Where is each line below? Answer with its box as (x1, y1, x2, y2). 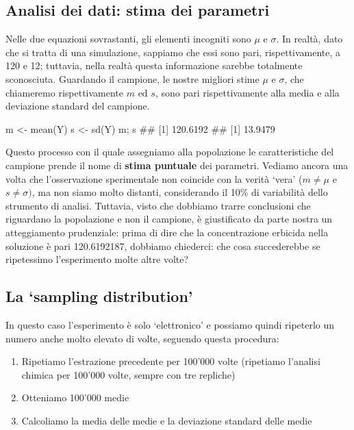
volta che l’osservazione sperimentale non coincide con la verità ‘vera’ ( (5, 171, 303, 186)
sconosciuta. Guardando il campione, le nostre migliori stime (5, 71, 260, 86)
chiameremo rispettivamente (5, 85, 124, 99)
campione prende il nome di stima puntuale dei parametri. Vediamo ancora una (5, 157, 349, 172)
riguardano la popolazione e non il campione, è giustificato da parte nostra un (5, 212, 333, 226)
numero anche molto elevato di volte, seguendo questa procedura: (5, 331, 279, 345)
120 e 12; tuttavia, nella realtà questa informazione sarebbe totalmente (5, 58, 303, 73)
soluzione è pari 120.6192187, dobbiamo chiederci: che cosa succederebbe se (5, 238, 320, 253)
